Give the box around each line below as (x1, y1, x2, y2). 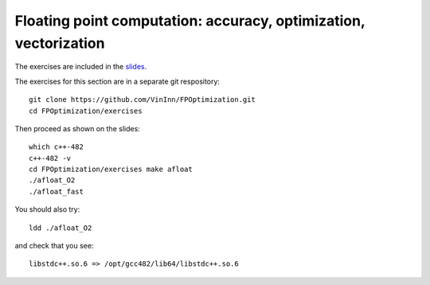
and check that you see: (14, 241, 94, 251)
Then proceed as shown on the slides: (14, 123, 141, 133)
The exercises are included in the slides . (14, 62, 147, 72)
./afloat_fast (29, 187, 84, 196)
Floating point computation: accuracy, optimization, (14, 12, 365, 29)
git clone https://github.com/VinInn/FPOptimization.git (29, 96, 256, 104)
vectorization (14, 34, 105, 52)
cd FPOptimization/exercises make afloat (29, 165, 193, 174)
